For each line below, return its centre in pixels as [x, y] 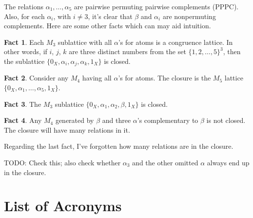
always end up [228, 162]
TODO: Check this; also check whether [62, 162]
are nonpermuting [189, 16]
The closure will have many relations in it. [67, 129]
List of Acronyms [63, 206]
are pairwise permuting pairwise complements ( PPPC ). [156, 6]
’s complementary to [168, 120]
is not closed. [226, 120]
